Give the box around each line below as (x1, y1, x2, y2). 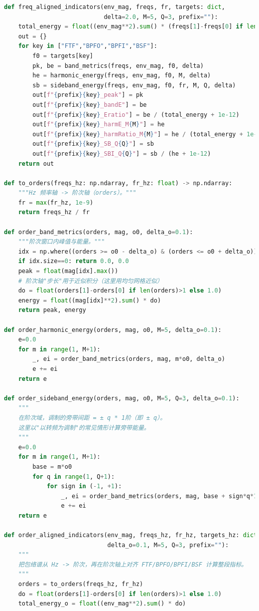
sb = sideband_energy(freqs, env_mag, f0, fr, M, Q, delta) (32, 81, 236, 89)
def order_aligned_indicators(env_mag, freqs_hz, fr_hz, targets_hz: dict (4, 532, 258, 539)
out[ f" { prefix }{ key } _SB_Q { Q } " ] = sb (32, 140, 154, 148)
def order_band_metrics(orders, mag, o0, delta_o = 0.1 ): (4, 228, 193, 236)
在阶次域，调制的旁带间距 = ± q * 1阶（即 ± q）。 (18, 414, 166, 421)
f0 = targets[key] (32, 52, 93, 59)
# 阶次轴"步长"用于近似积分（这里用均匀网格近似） (18, 277, 163, 285)
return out (18, 160, 54, 167)
